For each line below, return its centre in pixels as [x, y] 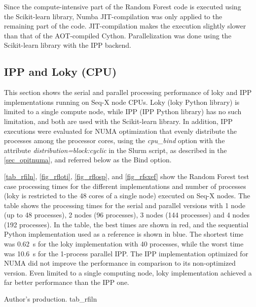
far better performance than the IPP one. [67, 282]
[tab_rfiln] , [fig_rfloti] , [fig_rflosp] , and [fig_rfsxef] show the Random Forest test [127, 176]
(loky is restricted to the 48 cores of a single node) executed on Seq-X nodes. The [127, 196]
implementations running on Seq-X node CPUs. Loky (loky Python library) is [122, 102]
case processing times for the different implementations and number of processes [125, 186]
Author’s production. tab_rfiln [51, 299]
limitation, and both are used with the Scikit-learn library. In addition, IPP [118, 121]
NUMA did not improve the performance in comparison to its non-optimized [120, 263]
